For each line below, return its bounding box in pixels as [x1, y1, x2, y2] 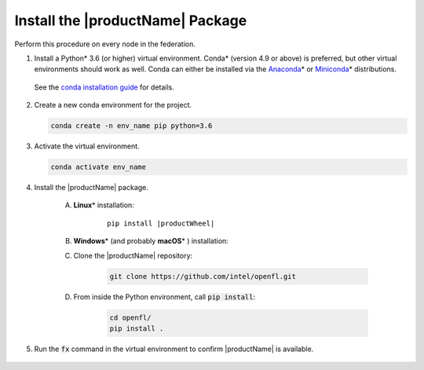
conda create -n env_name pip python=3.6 [50, 122, 213, 130]
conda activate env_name [50, 163, 147, 172]
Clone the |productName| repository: [73, 251, 193, 260]
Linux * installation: [73, 200, 135, 210]
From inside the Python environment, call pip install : [73, 291, 255, 302]
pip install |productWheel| [107, 218, 215, 228]
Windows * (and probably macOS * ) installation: [73, 236, 229, 246]
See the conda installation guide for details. [34, 82, 174, 92]
